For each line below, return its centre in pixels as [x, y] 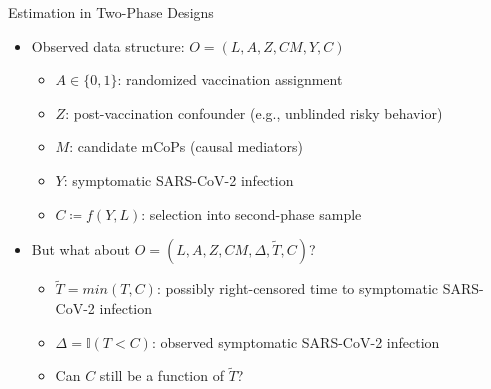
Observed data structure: [108, 45]
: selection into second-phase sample [251, 213]
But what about [81, 249]
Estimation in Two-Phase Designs [111, 12]
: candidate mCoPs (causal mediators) [186, 146]
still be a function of [161, 375]
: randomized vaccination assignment [230, 79]
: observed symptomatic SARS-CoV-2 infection [295, 341]
